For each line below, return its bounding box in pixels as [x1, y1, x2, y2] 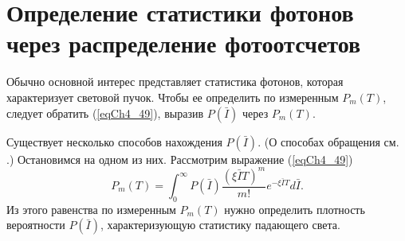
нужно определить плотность [224, 200, 365, 217]
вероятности [6, 216, 65, 233]
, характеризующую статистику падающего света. [100, 216, 340, 233]
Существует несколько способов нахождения [6, 133, 222, 150]
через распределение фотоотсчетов [6, 27, 361, 60]
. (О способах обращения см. [258, 133, 399, 150]
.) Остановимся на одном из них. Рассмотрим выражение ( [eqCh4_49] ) [6, 150, 353, 167]
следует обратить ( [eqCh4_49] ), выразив [6, 104, 204, 121]
